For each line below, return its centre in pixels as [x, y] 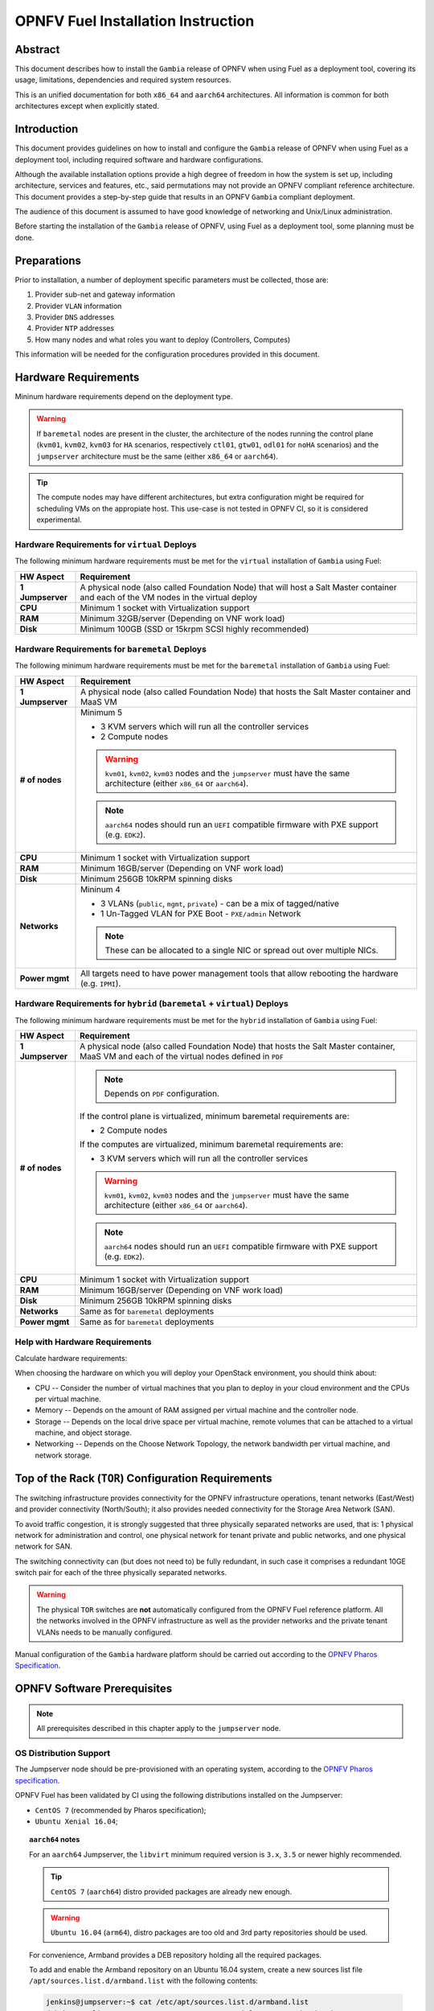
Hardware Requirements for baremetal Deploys [111, 649]
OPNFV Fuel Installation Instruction [135, 21]
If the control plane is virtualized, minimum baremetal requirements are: [214, 1116]
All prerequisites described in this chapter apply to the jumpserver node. [159, 1729]
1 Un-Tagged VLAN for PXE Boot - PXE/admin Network [201, 913]
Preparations [48, 260]
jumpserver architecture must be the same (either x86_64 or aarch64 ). [158, 456]
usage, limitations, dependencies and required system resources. [123, 80]
